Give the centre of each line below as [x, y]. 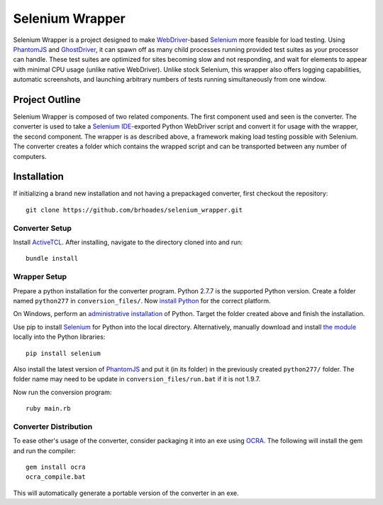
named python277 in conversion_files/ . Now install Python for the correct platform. [142, 300]
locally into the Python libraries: [59, 337]
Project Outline [47, 99]
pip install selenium [63, 353]
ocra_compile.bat [56, 477]
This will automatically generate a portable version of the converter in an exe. [126, 493]
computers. [30, 156]
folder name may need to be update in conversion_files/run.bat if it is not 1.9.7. [137, 379]
